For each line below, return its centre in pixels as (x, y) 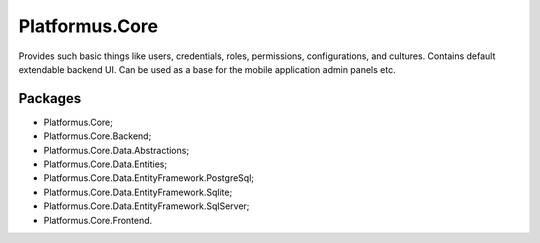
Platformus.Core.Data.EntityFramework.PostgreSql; (149, 178)
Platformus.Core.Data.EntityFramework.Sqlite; (138, 192)
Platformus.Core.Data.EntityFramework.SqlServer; (146, 206)
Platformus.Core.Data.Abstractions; (116, 150)
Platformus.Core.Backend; (97, 136)
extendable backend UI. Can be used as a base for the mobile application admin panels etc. (207, 69)
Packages (50, 98)
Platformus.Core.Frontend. (98, 220)
